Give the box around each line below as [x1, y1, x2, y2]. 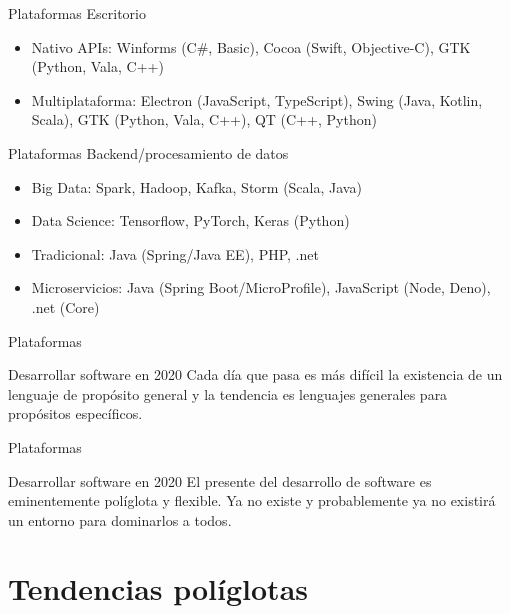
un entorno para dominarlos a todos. [8, 509, 232, 530]
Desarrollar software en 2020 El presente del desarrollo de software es [8, 470, 432, 491]
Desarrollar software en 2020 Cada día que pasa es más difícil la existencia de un [8, 364, 503, 385]
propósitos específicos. [8, 403, 143, 424]
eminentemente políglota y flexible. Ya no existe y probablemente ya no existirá [8, 490, 496, 511]
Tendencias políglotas [8, 568, 308, 609]
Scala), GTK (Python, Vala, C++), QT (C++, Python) [31, 109, 377, 130]
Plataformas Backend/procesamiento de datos [8, 142, 289, 163]
